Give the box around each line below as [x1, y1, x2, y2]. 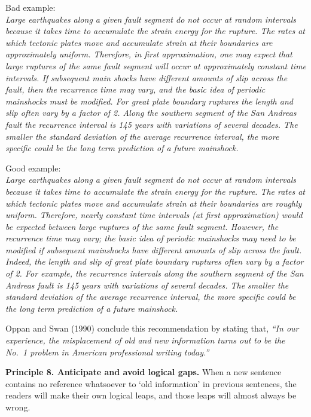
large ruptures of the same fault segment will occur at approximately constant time [5, 59, 307, 72]
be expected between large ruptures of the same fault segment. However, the [5, 220, 279, 232]
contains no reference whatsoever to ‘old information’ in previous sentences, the [5, 377, 297, 390]
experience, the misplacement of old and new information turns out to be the [5, 334, 285, 347]
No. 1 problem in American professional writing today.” [5, 345, 209, 358]
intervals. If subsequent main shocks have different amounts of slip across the [5, 71, 288, 84]
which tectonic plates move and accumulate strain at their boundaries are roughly [5, 197, 302, 209]
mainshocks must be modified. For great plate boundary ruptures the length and [5, 94, 293, 107]
